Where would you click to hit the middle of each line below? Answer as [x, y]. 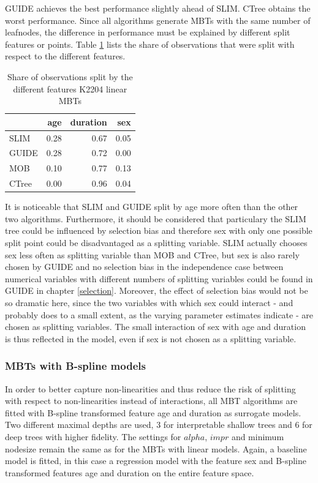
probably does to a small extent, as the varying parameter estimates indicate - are [159, 314]
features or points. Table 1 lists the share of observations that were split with [150, 44]
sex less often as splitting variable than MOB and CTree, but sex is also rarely [152, 254]
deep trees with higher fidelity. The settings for [93, 436]
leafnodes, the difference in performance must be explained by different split [148, 32]
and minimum [258, 436]
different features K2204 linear [70, 88]
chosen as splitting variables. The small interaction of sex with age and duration [155, 327]
